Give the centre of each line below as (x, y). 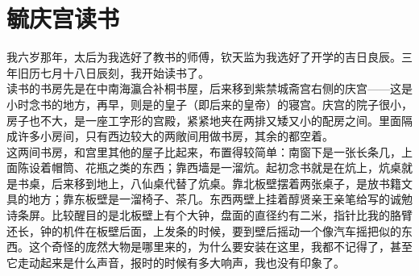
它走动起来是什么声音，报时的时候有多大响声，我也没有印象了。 (176, 262)
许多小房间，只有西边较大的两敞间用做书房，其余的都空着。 (175, 136)
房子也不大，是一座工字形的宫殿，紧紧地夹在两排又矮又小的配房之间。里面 (204, 120)
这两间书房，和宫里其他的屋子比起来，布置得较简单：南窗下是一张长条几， (204, 151)
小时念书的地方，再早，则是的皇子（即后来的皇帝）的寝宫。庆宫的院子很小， (209, 104)
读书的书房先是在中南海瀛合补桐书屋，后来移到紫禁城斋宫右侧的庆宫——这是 (209, 88)
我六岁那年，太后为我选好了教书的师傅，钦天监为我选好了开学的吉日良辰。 (204, 57)
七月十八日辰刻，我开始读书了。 (124, 72)
